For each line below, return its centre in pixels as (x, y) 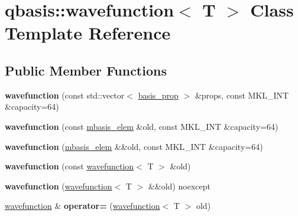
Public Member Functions (86, 70)
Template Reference (88, 33)
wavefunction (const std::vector (65, 95)
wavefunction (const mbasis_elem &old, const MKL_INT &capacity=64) (142, 126)
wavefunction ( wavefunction (59, 186)
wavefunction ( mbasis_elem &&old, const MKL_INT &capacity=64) (134, 146)
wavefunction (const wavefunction (69, 166)
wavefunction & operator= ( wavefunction (82, 206)
